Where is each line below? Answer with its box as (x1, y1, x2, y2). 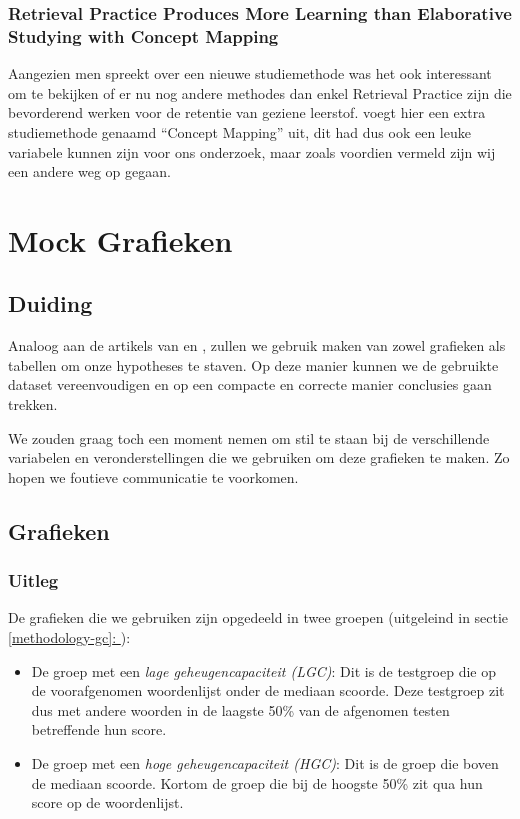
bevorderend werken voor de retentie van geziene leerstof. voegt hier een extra (8, 102, 486, 123)
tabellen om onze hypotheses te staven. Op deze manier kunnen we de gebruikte (8, 354, 499, 375)
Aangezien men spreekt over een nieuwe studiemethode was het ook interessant (8, 63, 492, 84)
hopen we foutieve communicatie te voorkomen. (8, 466, 299, 487)
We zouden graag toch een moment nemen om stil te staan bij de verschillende (8, 427, 490, 448)
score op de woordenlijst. (31, 792, 184, 813)
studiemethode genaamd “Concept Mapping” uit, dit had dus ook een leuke (8, 121, 471, 142)
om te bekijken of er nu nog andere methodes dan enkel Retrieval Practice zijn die (8, 82, 512, 103)
